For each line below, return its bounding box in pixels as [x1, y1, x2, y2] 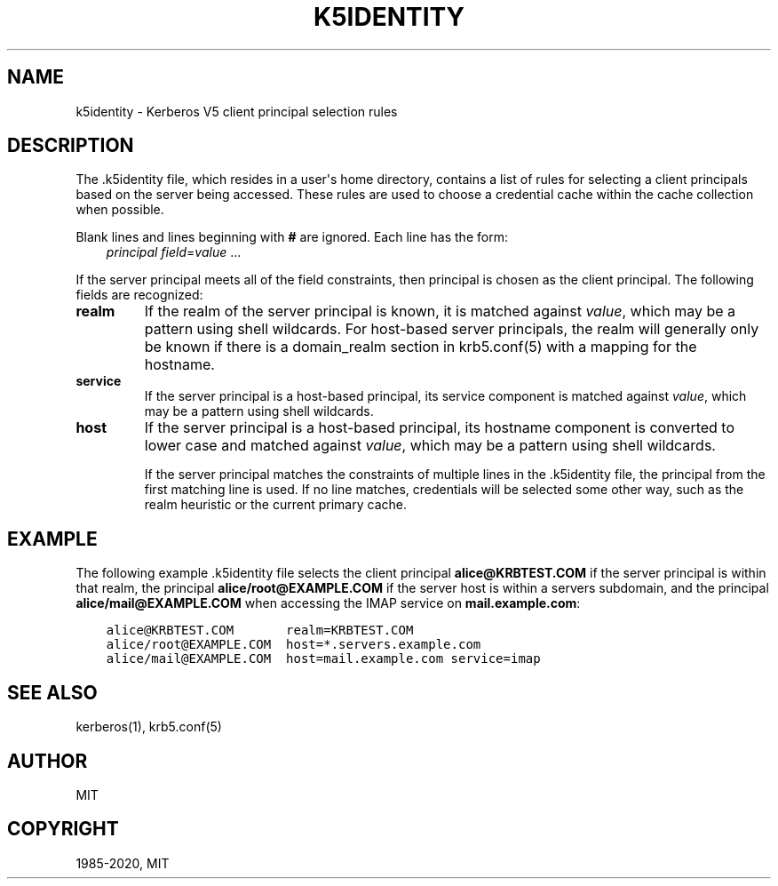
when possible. [75, 202, 164, 218]
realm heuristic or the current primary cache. [144, 497, 407, 513]
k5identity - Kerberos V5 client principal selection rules [75, 103, 398, 119]
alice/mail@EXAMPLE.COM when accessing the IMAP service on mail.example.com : [75, 595, 581, 611]
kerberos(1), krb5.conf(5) [75, 719, 222, 735]
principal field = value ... [106, 244, 242, 260]
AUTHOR [7, 749, 88, 772]
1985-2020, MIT [75, 855, 170, 871]
